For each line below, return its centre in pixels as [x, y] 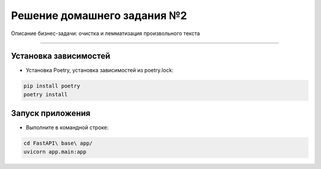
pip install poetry [52, 86]
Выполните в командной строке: [67, 127]
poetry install [45, 94]
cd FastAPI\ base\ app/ [58, 143]
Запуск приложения [51, 113]
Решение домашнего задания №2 [99, 15]
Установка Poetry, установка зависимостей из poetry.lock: [100, 70]
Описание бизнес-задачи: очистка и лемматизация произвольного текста [106, 33]
